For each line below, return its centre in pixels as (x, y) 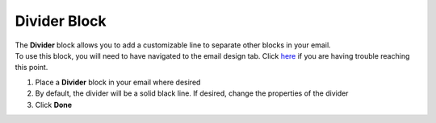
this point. (31, 68)
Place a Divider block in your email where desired (118, 82)
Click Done (54, 105)
